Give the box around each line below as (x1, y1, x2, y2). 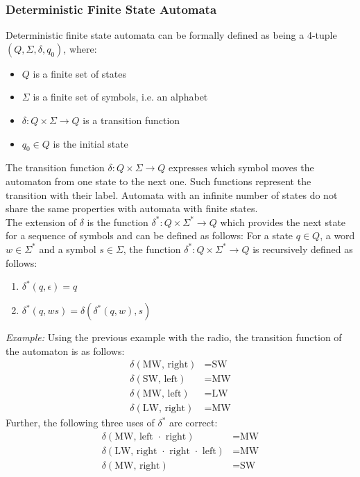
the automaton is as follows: (6, 343, 125, 358)
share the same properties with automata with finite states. (6, 201, 258, 216)
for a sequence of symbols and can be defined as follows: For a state (6, 228, 293, 243)
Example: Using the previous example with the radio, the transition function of (6, 330, 342, 345)
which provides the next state (220, 214, 346, 229)
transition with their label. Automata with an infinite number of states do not (6, 187, 338, 202)
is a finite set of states (33, 66, 126, 80)
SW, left (142, 374, 178, 385)
